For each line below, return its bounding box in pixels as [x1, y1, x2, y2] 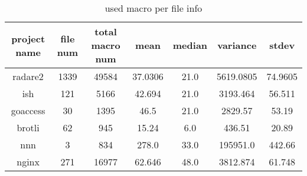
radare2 [12, 69, 44, 83]
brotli [17, 121, 40, 134]
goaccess [11, 104, 45, 117]
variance [217, 38, 257, 52]
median [172, 38, 208, 52]
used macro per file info [104, 1, 203, 15]
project [11, 31, 45, 45]
